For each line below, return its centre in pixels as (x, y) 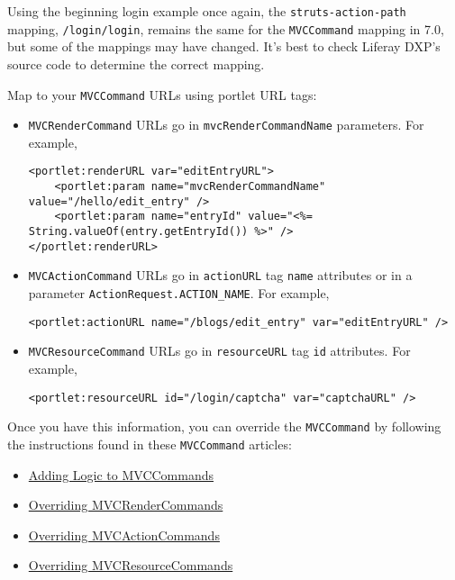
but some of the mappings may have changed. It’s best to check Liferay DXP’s (224, 46)
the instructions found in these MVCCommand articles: (150, 444)
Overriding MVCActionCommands (124, 535)
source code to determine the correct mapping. (136, 63)
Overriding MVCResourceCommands (131, 565)
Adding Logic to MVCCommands (121, 474)
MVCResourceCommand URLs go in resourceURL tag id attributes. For (219, 351)
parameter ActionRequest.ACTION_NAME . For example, (179, 293)
